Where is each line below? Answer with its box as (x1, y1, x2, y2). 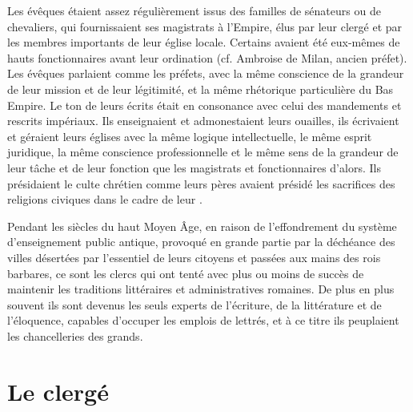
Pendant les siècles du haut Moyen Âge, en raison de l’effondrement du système (7, 217, 397, 234)
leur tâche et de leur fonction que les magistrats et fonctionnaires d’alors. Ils (7, 159, 381, 176)
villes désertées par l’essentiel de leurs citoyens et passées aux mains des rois (7, 248, 381, 265)
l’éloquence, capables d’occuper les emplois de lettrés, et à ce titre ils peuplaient (7, 312, 399, 329)
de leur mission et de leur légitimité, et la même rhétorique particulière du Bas (7, 80, 394, 97)
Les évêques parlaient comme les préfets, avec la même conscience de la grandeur (7, 65, 404, 82)
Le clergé (7, 374, 109, 407)
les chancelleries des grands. (7, 327, 143, 344)
